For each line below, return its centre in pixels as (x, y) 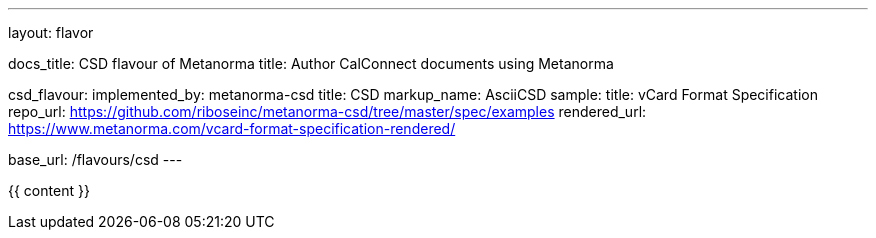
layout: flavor (51, 32)
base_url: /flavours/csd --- (95, 159)
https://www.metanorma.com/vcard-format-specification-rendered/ (232, 128)
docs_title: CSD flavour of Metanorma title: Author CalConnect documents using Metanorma (311, 63)
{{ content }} (49, 190)
